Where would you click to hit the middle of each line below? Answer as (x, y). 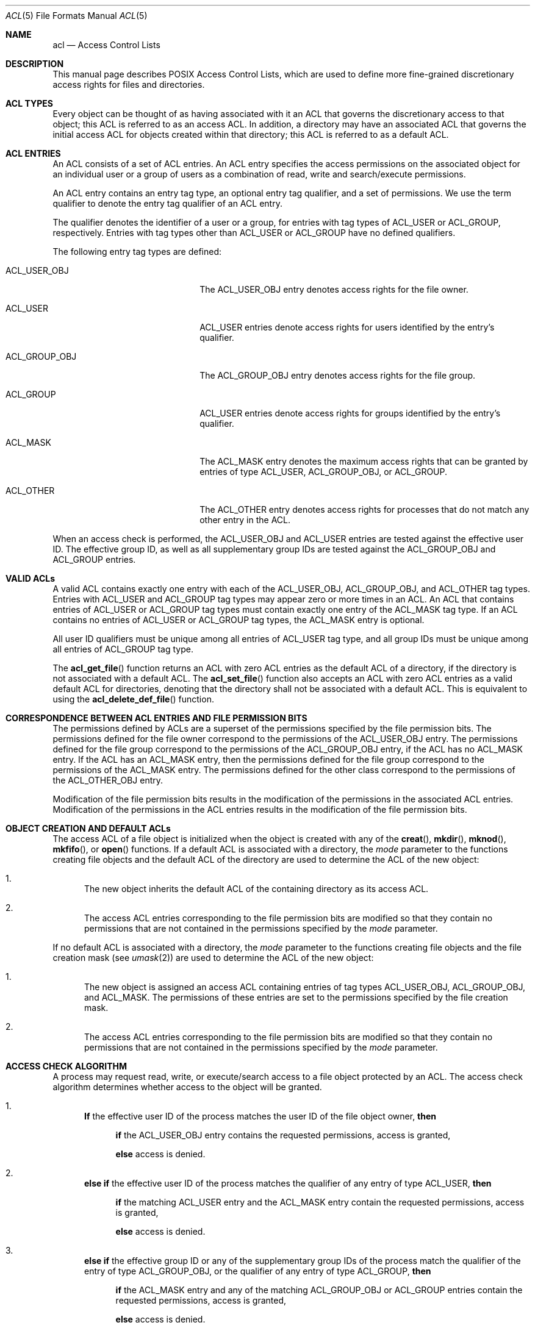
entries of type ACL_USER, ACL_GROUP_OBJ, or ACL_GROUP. (324, 472)
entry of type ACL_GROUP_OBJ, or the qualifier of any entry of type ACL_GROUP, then (258, 1271)
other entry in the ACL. (245, 520)
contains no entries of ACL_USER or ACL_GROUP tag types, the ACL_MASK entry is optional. (239, 620)
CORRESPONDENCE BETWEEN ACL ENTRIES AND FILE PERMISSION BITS (156, 718)
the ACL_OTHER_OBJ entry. (108, 780)
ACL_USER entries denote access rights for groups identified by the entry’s (350, 413)
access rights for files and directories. (129, 84)
